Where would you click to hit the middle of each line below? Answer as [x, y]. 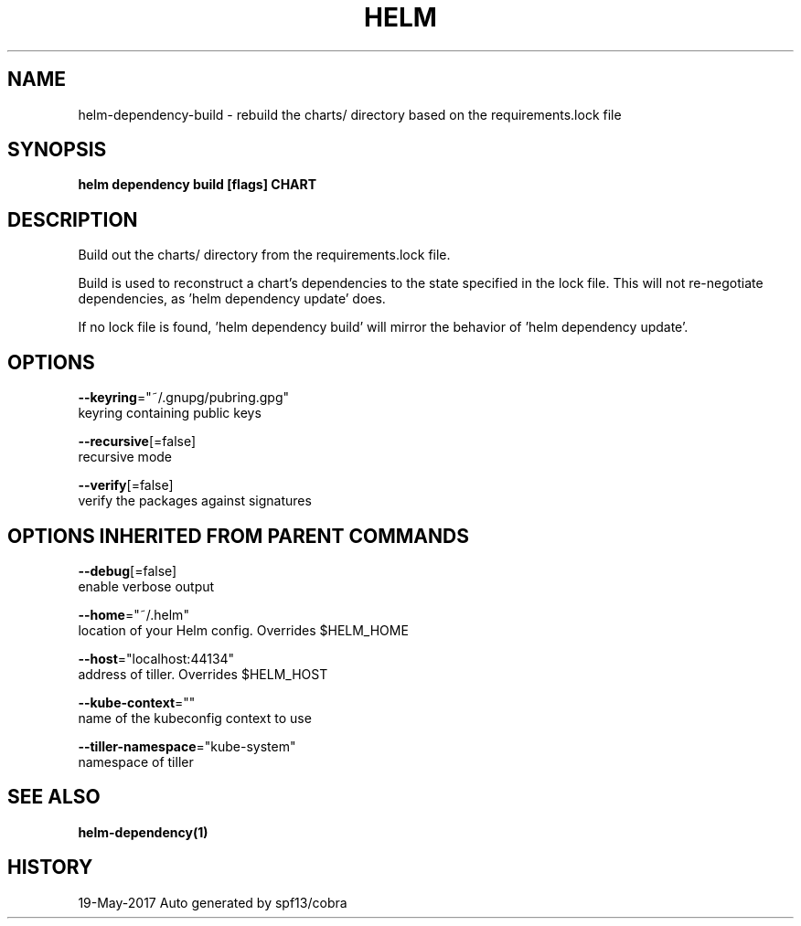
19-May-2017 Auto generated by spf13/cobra [213, 902]
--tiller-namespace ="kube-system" [187, 746]
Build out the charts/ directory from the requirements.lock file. [264, 255]
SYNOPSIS [57, 150]
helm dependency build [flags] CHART [198, 185]
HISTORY [50, 867]
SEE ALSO [54, 797]
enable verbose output [146, 586]
